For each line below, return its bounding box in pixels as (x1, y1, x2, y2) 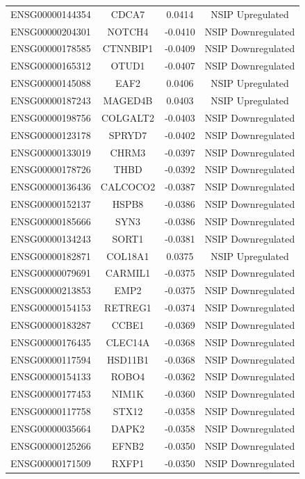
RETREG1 (104, 300, 151, 315)
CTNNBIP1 (102, 41, 154, 56)
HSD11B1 (107, 352, 149, 366)
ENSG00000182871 (10, 248, 91, 263)
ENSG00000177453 (10, 387, 91, 401)
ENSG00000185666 (10, 213, 91, 228)
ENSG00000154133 (10, 369, 91, 384)
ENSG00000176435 (10, 334, 91, 349)
